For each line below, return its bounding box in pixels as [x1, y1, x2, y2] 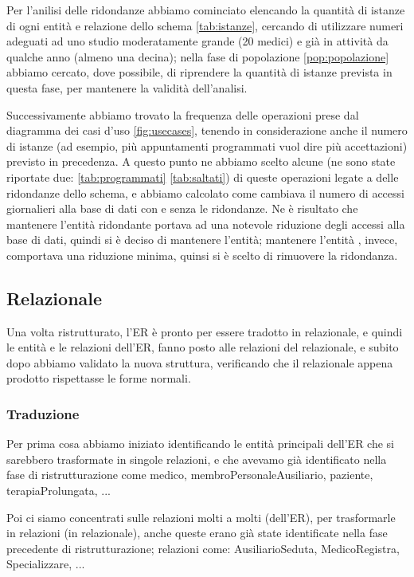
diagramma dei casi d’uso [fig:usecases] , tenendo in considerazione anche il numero [6, 122, 408, 139]
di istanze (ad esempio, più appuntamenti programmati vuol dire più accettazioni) [6, 137, 408, 154]
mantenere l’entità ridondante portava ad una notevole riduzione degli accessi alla [6, 215, 405, 232]
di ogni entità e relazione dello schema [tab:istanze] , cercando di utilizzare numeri [6, 17, 404, 33]
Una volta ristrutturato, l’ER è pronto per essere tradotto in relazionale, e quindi [6, 323, 403, 340]
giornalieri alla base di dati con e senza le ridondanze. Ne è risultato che [6, 200, 358, 217]
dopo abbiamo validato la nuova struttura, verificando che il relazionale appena [6, 354, 393, 371]
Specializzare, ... [6, 555, 85, 572]
